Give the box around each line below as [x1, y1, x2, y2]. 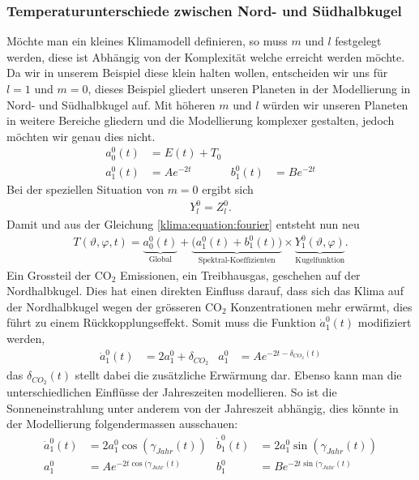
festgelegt [335, 32, 382, 49]
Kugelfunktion [295, 255, 345, 264]
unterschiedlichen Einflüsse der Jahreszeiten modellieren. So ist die [6, 384, 337, 401]
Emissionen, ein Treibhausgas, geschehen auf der [119, 266, 361, 283]
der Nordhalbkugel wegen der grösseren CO [6, 298, 222, 315]
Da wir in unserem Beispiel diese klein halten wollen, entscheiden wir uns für [6, 64, 388, 81]
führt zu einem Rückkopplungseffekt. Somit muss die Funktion [6, 314, 316, 331]
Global [148, 255, 173, 264]
